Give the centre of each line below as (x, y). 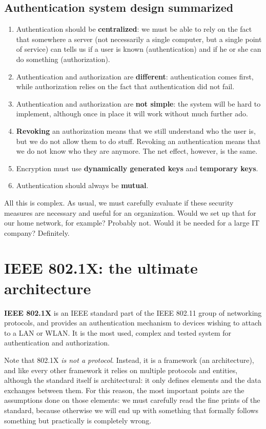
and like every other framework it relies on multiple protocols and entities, (121, 370)
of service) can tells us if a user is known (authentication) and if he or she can (139, 49)
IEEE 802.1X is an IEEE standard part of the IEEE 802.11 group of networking (133, 312)
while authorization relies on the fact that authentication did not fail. (125, 86)
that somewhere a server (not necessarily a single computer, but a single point (139, 39)
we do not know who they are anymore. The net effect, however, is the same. (137, 151)
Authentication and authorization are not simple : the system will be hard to (138, 103)
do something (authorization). (63, 59)
